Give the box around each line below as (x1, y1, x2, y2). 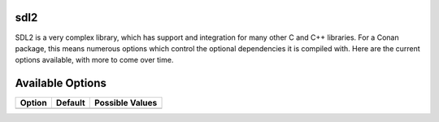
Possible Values (93, 98, 158, 109)
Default (55, 98, 85, 109)
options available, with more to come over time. (15, 55, 174, 65)
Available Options (15, 76, 107, 90)
